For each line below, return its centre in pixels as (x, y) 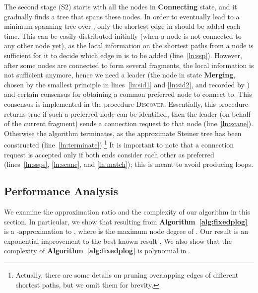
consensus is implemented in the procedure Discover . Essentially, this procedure (126, 104)
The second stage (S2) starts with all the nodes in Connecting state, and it (121, 6)
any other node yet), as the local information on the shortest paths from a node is (129, 45)
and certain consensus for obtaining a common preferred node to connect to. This (128, 94)
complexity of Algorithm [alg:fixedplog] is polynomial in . (97, 251)
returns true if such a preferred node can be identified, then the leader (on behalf (127, 113)
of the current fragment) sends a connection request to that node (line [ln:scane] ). (129, 123)
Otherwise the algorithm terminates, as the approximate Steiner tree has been (123, 133)
